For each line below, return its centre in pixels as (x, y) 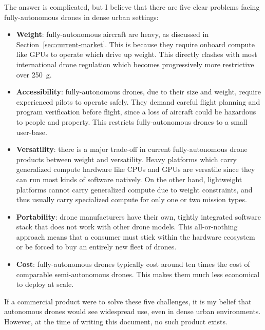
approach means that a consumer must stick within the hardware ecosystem (136, 236)
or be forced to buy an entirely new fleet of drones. (96, 247)
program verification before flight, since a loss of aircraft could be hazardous (136, 112)
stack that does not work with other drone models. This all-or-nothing (127, 227)
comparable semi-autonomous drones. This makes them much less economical (138, 274)
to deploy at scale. (45, 284)
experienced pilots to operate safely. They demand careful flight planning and (138, 101)
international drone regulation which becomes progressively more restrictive (135, 64)
